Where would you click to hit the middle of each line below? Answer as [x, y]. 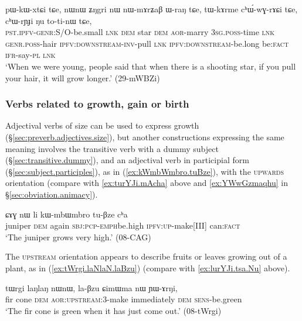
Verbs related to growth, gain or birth [97, 104]
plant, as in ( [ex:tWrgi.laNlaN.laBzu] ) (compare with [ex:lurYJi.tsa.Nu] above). [148, 267]
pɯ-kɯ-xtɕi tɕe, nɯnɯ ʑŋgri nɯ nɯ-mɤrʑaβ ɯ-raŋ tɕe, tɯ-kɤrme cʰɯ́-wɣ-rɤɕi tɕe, [152, 9]
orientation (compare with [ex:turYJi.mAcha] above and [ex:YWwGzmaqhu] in [147, 183]
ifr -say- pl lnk [30, 55]
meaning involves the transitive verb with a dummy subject [112, 148]
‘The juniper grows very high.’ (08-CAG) [78, 237]
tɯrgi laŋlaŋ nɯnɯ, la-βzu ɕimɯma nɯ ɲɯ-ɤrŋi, [91, 287]
